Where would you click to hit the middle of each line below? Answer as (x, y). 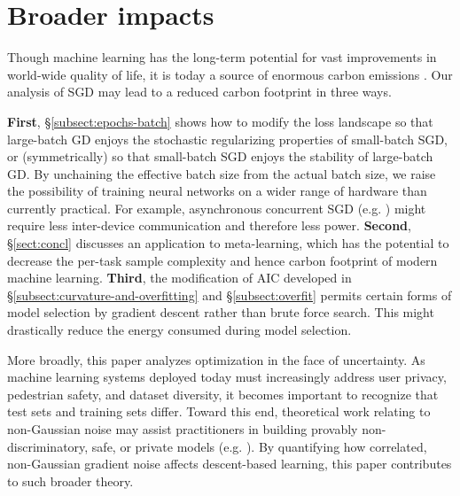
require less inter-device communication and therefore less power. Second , (209, 225)
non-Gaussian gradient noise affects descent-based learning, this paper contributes (230, 464)
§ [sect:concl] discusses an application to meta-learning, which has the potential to (228, 243)
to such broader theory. (70, 480)
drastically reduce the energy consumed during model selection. (179, 330)
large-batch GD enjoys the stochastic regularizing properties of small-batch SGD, (227, 139)
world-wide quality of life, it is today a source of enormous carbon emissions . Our (230, 74)
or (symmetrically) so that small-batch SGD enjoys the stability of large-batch (220, 156)
